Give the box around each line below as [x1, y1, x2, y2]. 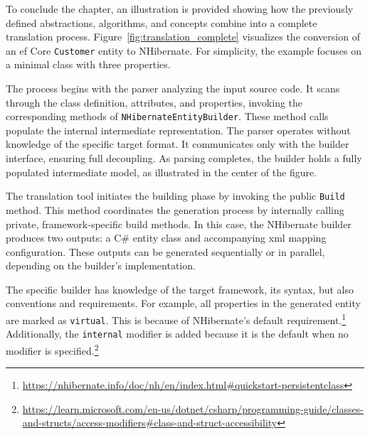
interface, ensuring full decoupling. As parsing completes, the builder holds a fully [6, 151, 362, 166]
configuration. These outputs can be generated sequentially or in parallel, [6, 244, 325, 259]
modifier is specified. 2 [6, 341, 99, 358]
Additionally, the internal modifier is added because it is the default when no [6, 326, 349, 341]
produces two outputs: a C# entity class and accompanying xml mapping [6, 230, 327, 245]
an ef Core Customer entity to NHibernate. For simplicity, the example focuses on [6, 43, 361, 58]
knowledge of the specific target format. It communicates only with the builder [6, 136, 349, 151]
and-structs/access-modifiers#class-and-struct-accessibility [22, 415, 277, 430]
